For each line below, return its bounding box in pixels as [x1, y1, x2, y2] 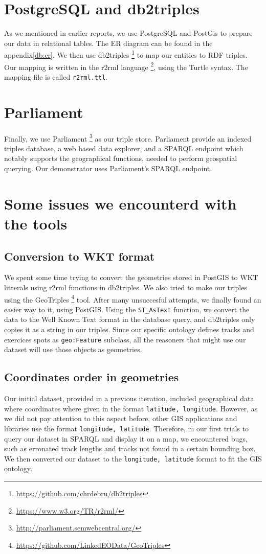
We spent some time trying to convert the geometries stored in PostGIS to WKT [4, 272, 258, 283]
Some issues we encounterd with [4, 193, 237, 214]
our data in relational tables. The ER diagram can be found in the [4, 37, 213, 48]
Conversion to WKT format [4, 248, 155, 264]
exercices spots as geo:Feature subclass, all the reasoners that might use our [4, 334, 246, 344]
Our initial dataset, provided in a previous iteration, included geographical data [4, 393, 254, 404]
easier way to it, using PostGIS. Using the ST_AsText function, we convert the [4, 304, 250, 314]
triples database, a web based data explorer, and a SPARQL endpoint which [4, 143, 243, 153]
